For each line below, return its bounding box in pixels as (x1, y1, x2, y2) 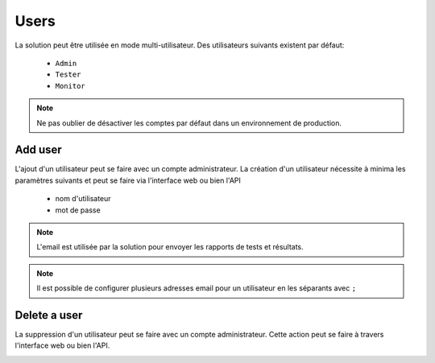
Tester (55, 70, 81, 80)
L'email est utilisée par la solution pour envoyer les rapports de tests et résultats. (36, 242, 304, 252)
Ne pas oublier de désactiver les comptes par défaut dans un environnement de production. (36, 118, 342, 128)
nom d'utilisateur (55, 194, 112, 204)
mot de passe (55, 205, 101, 215)
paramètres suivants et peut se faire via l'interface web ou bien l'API (14, 175, 242, 185)
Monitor (55, 81, 86, 90)
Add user (14, 143, 62, 157)
